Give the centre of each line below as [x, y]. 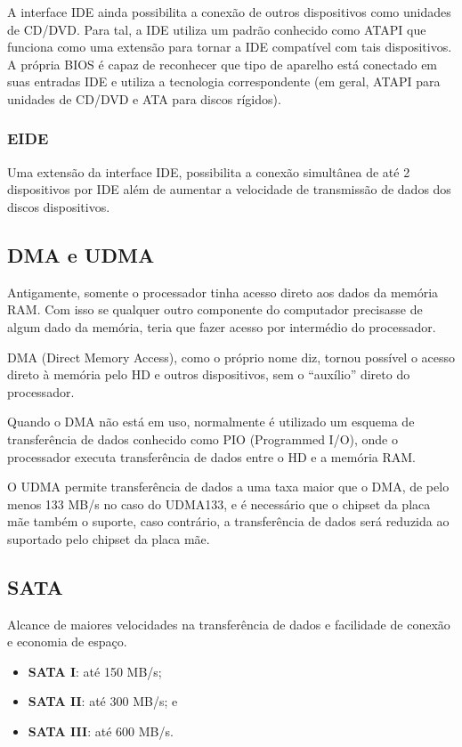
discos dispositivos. [59, 206]
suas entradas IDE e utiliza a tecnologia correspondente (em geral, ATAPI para [224, 81]
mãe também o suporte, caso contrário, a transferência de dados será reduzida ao [228, 521]
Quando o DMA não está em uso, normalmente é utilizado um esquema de [211, 422]
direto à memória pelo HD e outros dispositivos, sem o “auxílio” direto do [209, 374]
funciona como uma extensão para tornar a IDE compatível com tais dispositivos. [230, 47]
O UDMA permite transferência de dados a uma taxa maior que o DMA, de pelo [228, 487]
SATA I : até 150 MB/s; [95, 671]
